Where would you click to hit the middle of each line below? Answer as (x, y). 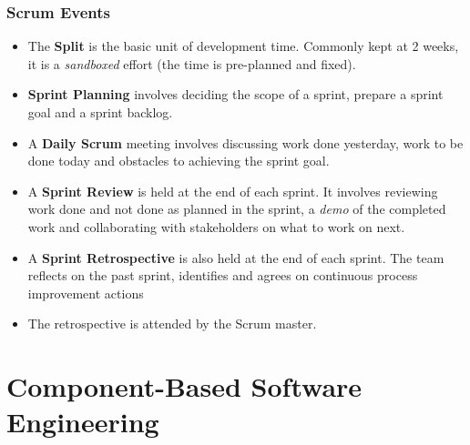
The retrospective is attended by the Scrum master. (172, 324)
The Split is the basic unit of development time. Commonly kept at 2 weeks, (243, 46)
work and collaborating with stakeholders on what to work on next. (216, 226)
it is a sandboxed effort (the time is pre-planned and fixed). (192, 63)
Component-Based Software (184, 386)
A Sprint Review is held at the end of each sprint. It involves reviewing (233, 191)
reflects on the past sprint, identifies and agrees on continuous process (223, 275)
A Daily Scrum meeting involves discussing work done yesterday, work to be (245, 142)
